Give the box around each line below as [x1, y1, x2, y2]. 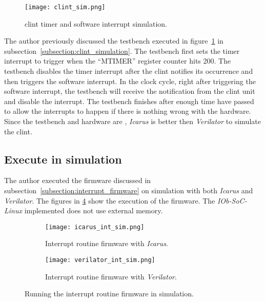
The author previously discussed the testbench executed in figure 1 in [4, 35, 223, 46]
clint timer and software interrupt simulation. [25, 18, 168, 29]
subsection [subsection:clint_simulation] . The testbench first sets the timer [4, 45, 240, 56]
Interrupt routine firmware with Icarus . [45, 238, 168, 249]
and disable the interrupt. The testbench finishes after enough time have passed [4, 95, 254, 106]
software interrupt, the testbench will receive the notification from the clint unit [4, 86, 255, 96]
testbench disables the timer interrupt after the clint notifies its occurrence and [4, 66, 253, 76]
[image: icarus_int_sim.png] [45, 223, 145, 231]
